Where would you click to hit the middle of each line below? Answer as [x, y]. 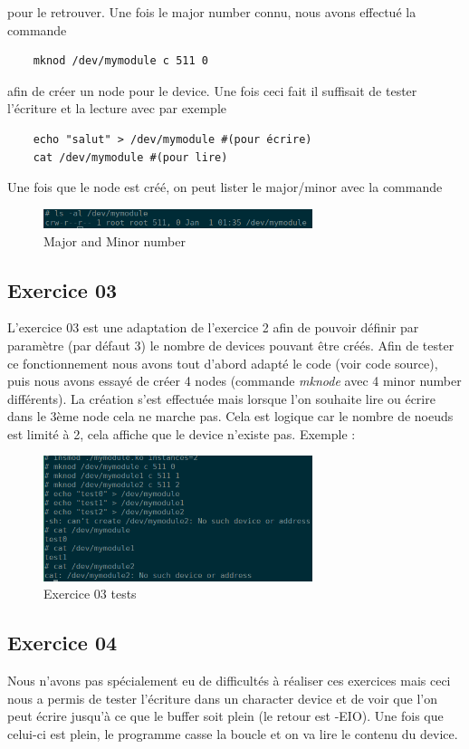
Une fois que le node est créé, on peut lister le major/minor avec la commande [225, 187]
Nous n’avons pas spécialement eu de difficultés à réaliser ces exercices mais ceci [229, 681]
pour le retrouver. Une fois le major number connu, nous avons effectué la [212, 12]
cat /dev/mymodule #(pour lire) [130, 157]
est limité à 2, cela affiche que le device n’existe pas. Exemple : [182, 433]
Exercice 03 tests [90, 594]
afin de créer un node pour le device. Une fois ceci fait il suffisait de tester [212, 90]
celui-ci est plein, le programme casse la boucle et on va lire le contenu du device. [233, 733]
